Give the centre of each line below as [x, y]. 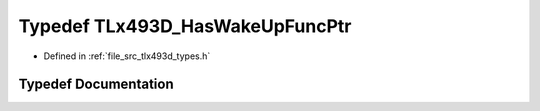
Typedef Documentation [96, 84]
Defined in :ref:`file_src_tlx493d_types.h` [127, 56]
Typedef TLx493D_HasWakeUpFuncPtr [185, 26]
